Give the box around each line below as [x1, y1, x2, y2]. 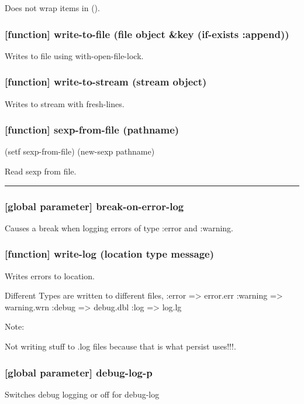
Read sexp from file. [5, 165, 77, 177]
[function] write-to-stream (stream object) [5, 74, 207, 89]
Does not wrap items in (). [5, 2, 100, 13]
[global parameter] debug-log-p [5, 365, 153, 379]
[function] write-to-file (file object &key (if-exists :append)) [5, 26, 289, 41]
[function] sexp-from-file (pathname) [5, 122, 179, 137]
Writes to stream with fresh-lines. [5, 97, 125, 109]
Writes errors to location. [5, 269, 95, 282]
